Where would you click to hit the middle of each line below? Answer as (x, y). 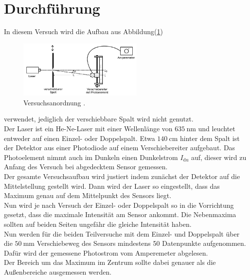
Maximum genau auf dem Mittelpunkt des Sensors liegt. (88, 195)
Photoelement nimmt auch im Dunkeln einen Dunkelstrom (91, 157)
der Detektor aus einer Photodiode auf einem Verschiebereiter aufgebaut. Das (120, 148)
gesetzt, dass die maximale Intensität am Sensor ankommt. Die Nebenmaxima (120, 214)
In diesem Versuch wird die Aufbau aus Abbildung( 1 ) (84, 31)
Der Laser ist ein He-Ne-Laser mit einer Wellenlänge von (88, 129)
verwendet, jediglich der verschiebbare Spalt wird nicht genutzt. (99, 119)
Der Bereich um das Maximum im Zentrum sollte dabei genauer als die (110, 262)
